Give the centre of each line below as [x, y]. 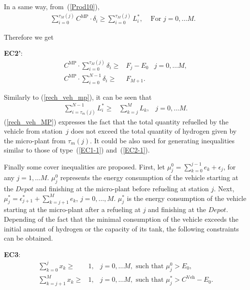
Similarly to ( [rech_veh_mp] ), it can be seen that [78, 97]
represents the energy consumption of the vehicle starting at [149, 177]
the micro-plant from [35, 140]
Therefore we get [29, 37]
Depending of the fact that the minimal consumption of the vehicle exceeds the [121, 219]
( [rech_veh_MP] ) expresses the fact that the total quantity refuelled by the [116, 121]
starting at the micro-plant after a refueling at [72, 209]
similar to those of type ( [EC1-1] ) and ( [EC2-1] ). [77, 150]
